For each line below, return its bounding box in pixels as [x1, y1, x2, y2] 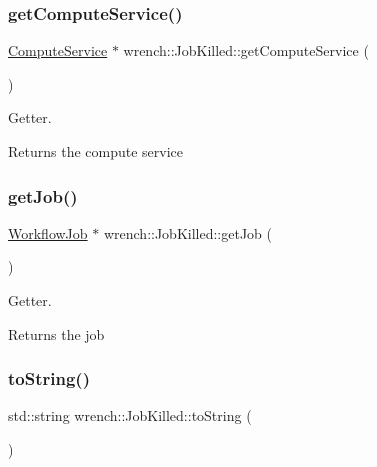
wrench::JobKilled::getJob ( [103, 222, 272, 243]
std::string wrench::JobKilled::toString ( [8, 405, 252, 426]
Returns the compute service [8, 141, 184, 161]
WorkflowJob [8, 222, 88, 243]
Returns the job [8, 323, 105, 344]
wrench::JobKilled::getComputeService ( [123, 40, 369, 61]
